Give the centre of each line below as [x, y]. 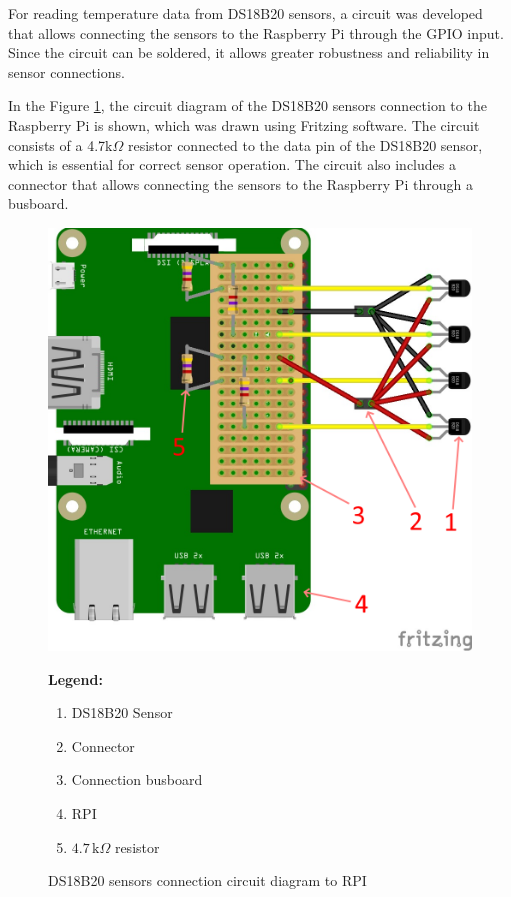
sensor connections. [66, 71]
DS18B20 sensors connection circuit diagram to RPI [207, 880]
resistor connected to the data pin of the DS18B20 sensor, [305, 144]
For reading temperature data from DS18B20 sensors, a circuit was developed [245, 13]
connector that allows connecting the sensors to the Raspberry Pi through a [240, 183]
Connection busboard [137, 779]
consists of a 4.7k [60, 144]
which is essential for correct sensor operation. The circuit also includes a [232, 164]
